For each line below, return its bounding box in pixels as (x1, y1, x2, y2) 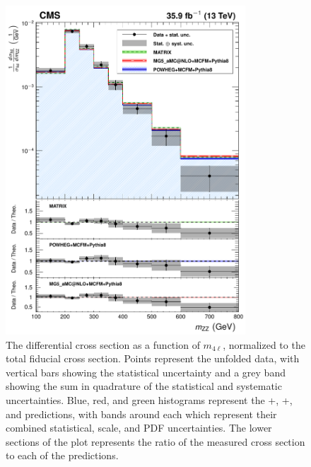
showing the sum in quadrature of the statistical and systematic (6, 379, 282, 393)
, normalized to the (223, 337, 305, 352)
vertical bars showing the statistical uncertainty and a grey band (6, 364, 286, 379)
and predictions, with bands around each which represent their (6, 406, 277, 421)
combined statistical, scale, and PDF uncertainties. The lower (6, 420, 272, 435)
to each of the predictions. (6, 448, 119, 463)
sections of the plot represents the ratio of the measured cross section (6, 434, 305, 449)
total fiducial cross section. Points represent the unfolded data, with (6, 351, 300, 366)
